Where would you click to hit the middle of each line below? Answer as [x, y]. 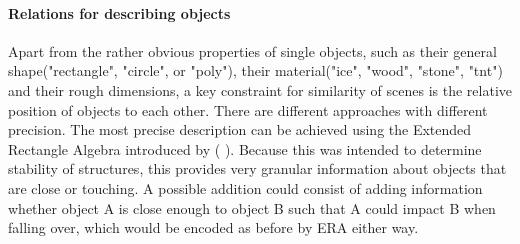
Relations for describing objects [119, 12]
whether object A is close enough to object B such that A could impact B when [252, 207]
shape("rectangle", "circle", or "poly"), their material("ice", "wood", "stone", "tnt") [255, 70]
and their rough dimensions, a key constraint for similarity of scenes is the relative [260, 89]
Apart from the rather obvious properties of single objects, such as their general [252, 50]
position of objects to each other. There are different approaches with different [248, 109]
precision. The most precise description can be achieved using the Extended [240, 129]
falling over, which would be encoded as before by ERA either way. [213, 227]
